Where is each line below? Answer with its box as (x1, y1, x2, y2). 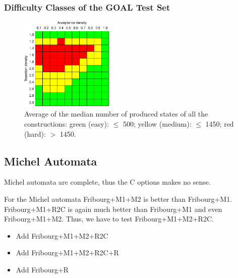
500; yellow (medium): (123, 119, 192, 129)
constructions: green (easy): (24, 119, 109, 129)
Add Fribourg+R (16, 264, 69, 274)
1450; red (205, 119, 234, 129)
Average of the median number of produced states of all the (24, 108, 208, 119)
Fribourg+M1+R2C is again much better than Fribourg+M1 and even (4, 203, 222, 214)
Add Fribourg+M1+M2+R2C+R (16, 247, 119, 258)
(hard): (24, 128, 46, 139)
